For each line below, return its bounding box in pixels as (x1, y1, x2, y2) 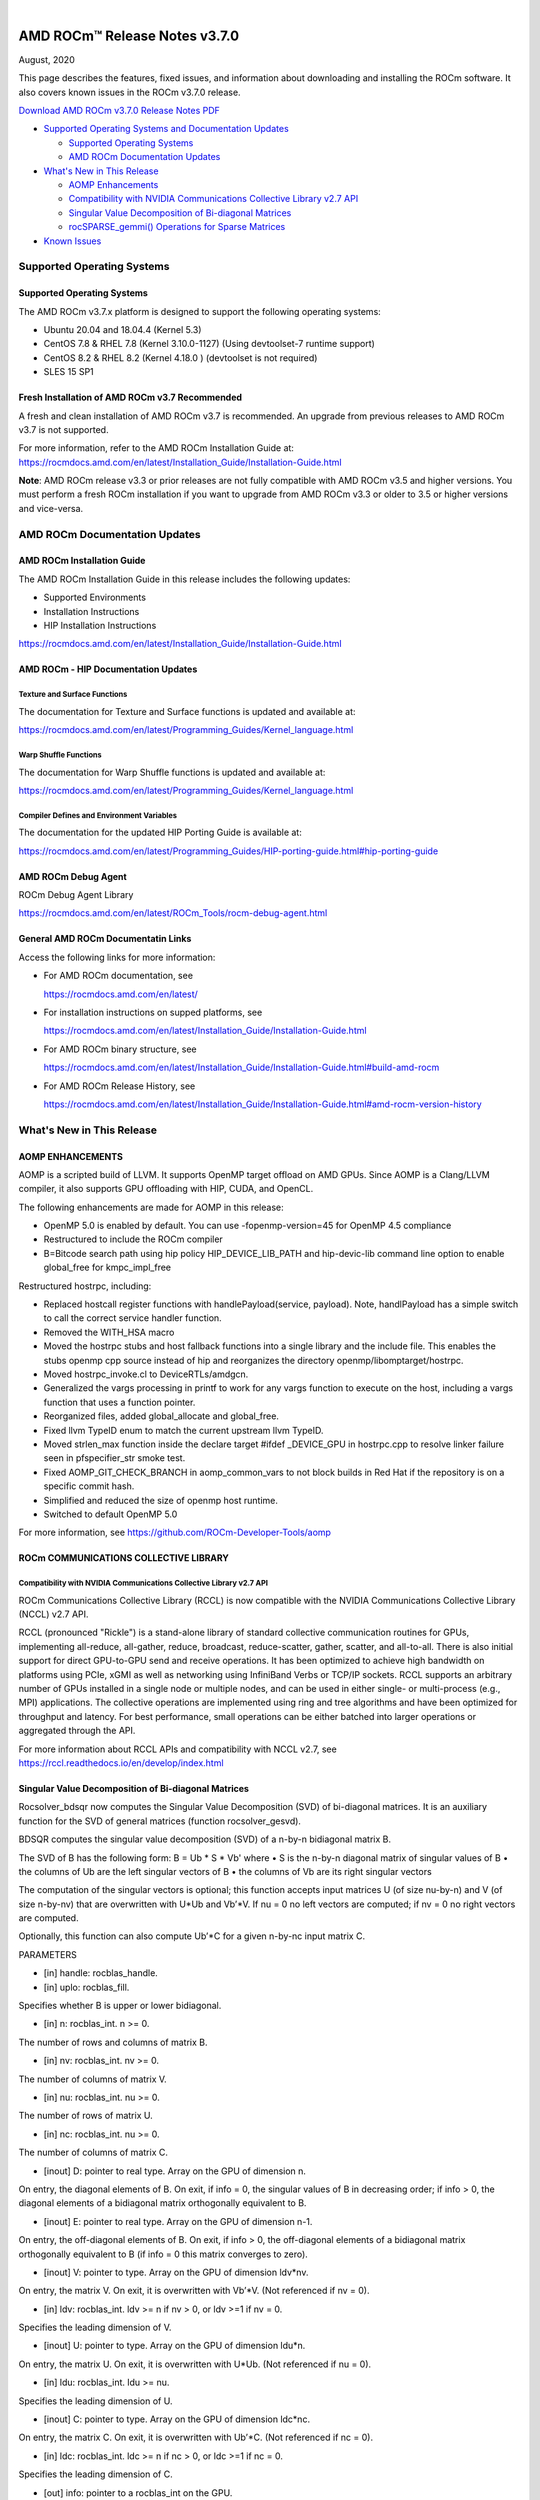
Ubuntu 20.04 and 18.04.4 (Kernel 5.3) (43, 323, 202, 335)
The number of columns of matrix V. (18, 2073, 167, 2085)
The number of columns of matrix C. (18, 2146, 169, 2159)
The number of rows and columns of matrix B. (18, 2036, 209, 2048)
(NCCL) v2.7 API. (18, 1608, 89, 1620)
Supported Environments (43, 591, 147, 604)
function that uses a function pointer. (43, 1396, 196, 1408)
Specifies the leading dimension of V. (18, 2321, 172, 2334)
